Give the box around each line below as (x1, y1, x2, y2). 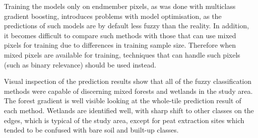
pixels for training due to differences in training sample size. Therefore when (4, 40, 236, 50)
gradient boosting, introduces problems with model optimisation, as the (4, 10, 222, 21)
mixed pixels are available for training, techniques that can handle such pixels (4, 49, 241, 60)
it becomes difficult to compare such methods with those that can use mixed (4, 30, 236, 40)
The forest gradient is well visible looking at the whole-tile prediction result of (4, 95, 242, 106)
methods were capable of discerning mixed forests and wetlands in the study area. (4, 85, 253, 96)
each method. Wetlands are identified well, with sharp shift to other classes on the (4, 105, 254, 115)
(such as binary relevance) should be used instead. (4, 59, 156, 69)
